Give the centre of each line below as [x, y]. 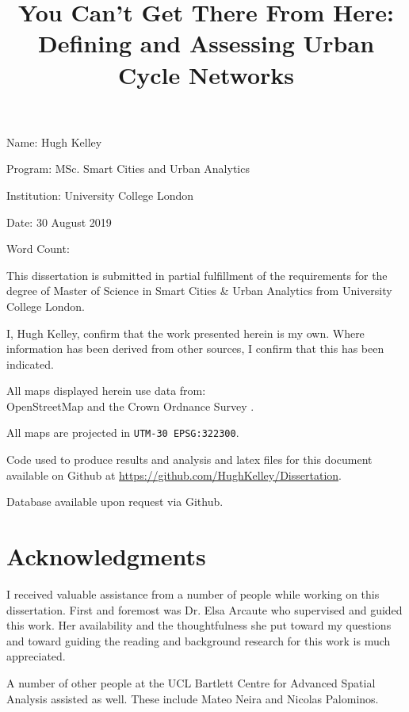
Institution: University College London [100, 195]
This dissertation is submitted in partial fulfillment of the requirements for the [197, 275]
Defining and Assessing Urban [206, 43]
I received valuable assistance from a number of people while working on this [193, 594]
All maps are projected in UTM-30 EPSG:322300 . [123, 433]
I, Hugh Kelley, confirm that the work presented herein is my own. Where [185, 333]
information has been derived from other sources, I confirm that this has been [195, 348]
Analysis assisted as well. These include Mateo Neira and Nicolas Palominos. [193, 698]
